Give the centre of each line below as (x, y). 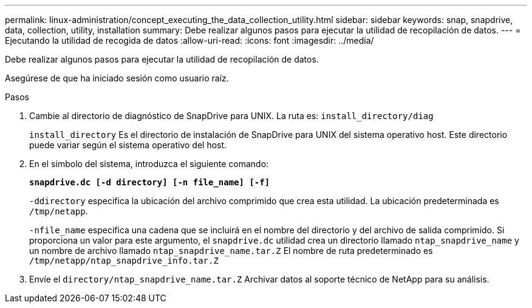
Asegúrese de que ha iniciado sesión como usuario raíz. (117, 78)
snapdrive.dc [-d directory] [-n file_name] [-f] (150, 182)
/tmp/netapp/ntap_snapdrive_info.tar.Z (124, 261)
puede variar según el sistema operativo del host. (128, 145)
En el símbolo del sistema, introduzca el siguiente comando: (149, 164)
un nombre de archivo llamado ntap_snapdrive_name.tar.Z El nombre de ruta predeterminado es (231, 251)
